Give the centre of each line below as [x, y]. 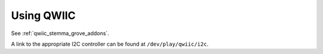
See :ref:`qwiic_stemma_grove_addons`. [60, 33]
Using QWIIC [43, 15]
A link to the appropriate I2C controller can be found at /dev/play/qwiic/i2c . [110, 44]
